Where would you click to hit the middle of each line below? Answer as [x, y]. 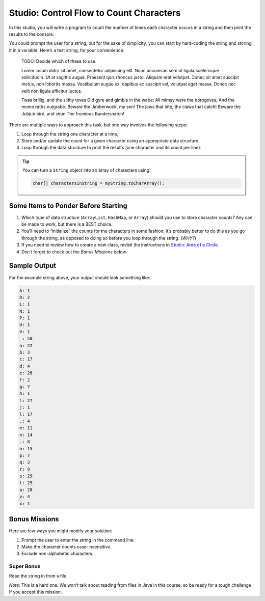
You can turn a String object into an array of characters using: [86, 170]
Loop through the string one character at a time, [70, 134]
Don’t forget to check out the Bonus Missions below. [74, 252]
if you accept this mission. [36, 592]
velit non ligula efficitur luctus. [52, 91]
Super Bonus [25, 566]
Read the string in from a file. [39, 576]
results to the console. [32, 34]
